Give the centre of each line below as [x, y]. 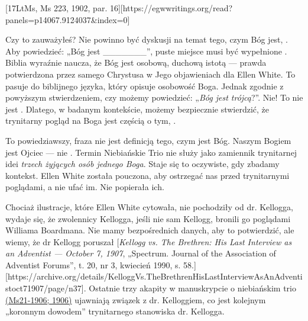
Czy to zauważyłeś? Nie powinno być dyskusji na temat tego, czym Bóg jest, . [147, 39]
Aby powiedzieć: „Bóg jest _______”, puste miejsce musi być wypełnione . [146, 51]
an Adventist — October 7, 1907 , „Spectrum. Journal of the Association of [141, 253]
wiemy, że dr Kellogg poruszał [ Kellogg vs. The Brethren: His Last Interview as [149, 241]
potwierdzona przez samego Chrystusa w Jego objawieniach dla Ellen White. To [150, 74]
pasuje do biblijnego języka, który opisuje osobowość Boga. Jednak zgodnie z [145, 86]
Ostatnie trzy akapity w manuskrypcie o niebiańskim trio [192, 288]
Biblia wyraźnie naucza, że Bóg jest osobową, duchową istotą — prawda [136, 62]
